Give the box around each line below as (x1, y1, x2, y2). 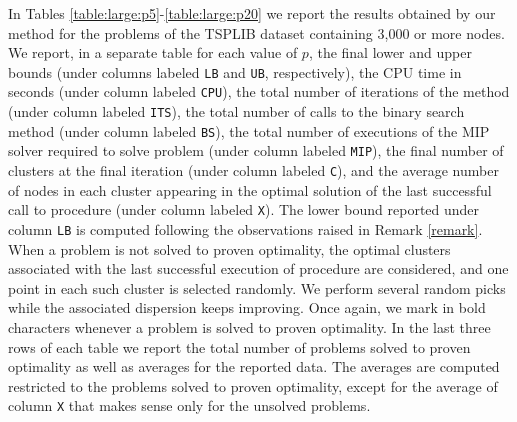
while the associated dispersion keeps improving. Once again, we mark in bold (8, 297, 486, 318)
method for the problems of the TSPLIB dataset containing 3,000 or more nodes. (8, 22, 505, 43)
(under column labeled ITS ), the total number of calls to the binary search (8, 101, 465, 122)
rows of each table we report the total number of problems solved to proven (8, 336, 471, 357)
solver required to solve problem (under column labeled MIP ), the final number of (8, 140, 504, 161)
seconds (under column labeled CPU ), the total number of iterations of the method (8, 81, 510, 102)
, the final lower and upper (308, 42, 472, 63)
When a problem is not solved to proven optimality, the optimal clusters (8, 238, 451, 259)
